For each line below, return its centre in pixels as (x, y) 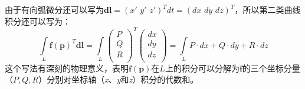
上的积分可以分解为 (202, 68)
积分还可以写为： (38, 21)
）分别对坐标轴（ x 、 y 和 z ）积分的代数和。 (119, 79)
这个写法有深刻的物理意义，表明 (67, 68)
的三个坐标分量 (271, 68)
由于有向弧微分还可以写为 (54, 9)
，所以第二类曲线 (268, 9)
